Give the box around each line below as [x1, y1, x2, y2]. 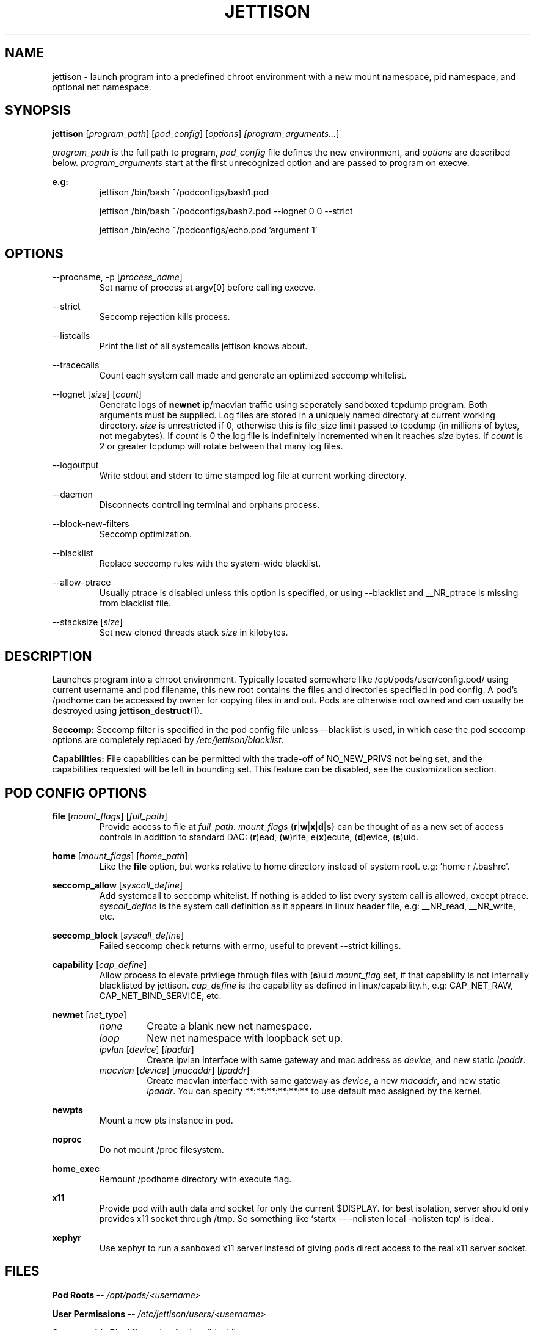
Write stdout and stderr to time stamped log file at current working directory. [99, 470, 407, 481]
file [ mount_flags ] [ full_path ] [52, 810, 167, 821]
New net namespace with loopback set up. [147, 1031, 343, 1044]
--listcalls [52, 330, 90, 341]
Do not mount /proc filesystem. [99, 1144, 224, 1155]
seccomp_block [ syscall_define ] [52, 929, 184, 940]
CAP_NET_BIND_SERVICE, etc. [99, 990, 222, 1001]
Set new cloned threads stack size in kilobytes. [99, 627, 288, 638]
